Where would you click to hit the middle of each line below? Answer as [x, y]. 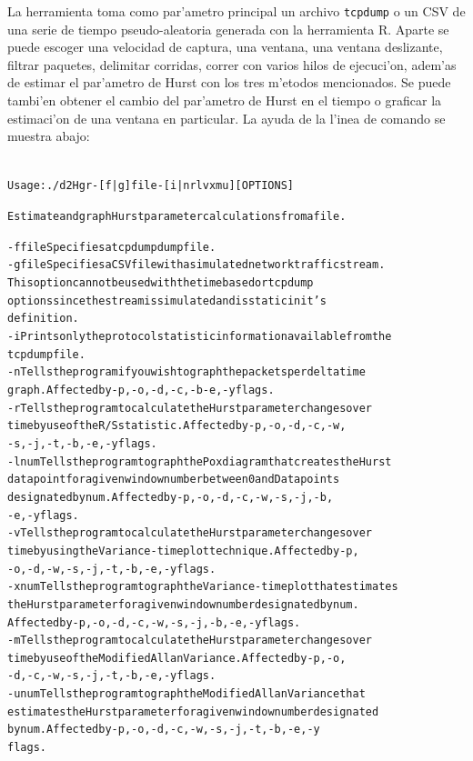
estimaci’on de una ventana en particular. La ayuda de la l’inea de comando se [226, 118]
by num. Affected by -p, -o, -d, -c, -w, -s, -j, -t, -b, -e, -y [164, 730]
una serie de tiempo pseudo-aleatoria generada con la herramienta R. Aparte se [228, 29]
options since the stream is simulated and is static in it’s [167, 300]
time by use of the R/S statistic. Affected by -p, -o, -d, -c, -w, [177, 426]
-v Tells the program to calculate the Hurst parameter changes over [190, 533]
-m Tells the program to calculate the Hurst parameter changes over [190, 641]
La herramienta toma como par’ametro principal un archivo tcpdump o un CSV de [236, 11]
